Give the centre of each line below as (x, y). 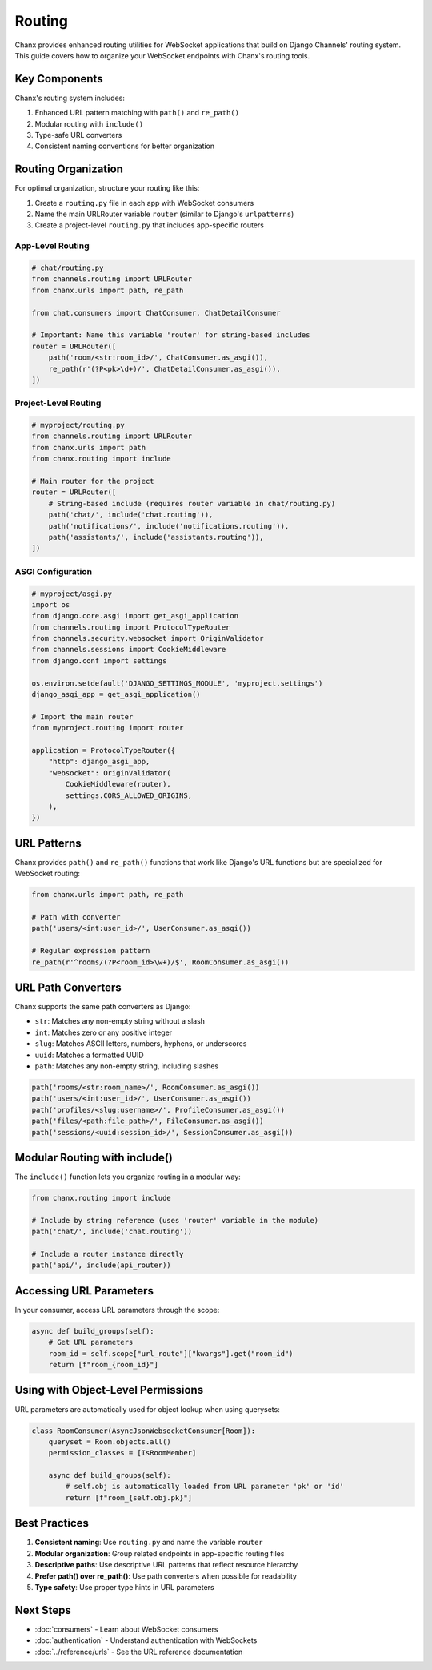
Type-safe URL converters (78, 135)
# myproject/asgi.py (72, 594)
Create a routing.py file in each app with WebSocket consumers (144, 203)
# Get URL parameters (91, 1342)
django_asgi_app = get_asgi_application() (116, 694)
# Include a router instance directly (108, 1254)
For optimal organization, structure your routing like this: (107, 188)
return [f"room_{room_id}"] (104, 1365)
